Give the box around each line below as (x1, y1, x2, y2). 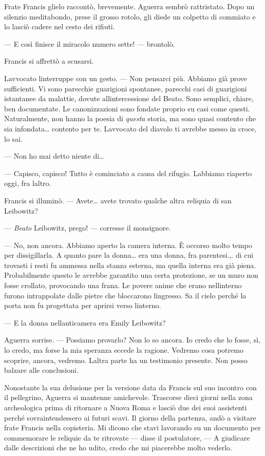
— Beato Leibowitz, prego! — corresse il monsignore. (4, 222, 171, 233)
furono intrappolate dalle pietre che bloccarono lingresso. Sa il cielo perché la (4, 290, 247, 300)
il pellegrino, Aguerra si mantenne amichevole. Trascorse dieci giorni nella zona (4, 392, 253, 403)
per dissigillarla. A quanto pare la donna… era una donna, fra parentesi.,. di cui (4, 250, 254, 260)
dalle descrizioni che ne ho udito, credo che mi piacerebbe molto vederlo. (4, 442, 232, 453)
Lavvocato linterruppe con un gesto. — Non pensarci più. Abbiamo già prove (4, 72, 248, 83)
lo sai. (4, 133, 23, 144)
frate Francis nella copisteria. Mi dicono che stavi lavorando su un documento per (4, 422, 261, 433)
